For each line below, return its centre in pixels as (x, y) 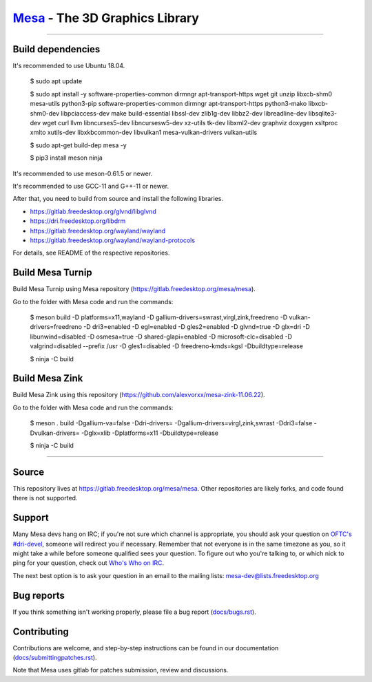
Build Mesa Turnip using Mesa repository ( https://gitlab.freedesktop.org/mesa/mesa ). (134, 289)
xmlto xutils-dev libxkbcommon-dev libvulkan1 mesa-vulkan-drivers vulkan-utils (144, 132)
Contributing (41, 631)
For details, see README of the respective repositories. (91, 253)
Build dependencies (56, 49)
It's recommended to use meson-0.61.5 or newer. (83, 173)
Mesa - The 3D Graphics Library (106, 18)
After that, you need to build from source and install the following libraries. (118, 199)
